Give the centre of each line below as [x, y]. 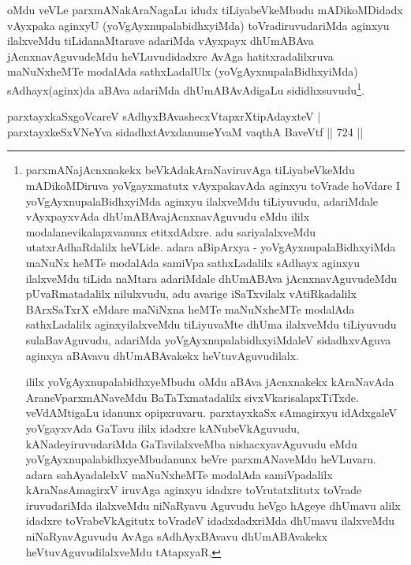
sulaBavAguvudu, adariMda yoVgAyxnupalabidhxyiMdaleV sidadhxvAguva [208, 339]
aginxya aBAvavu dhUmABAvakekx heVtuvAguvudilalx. [162, 355]
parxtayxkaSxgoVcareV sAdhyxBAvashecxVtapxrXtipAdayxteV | [164, 116]
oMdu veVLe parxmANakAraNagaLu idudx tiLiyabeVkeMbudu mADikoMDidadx [205, 9]
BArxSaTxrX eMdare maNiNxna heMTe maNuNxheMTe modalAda [190, 309]
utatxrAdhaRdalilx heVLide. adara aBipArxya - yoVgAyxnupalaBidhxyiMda [211, 247]
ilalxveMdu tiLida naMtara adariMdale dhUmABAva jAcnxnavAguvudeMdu [211, 278]
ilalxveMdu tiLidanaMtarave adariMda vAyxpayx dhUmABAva [161, 41]
